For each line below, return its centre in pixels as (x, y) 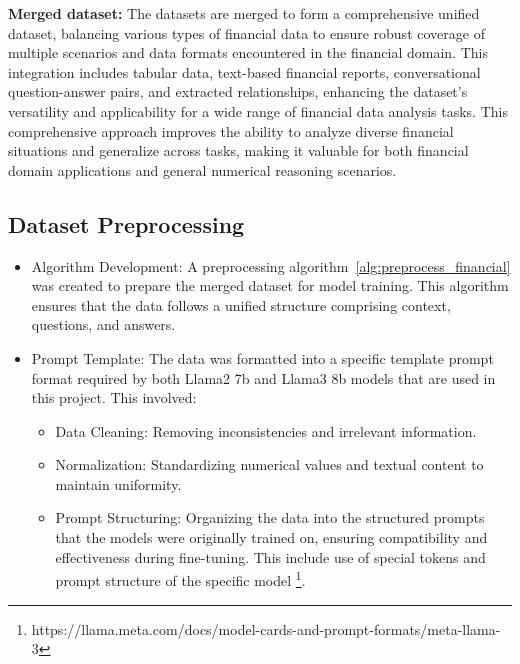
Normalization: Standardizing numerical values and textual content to (269, 464)
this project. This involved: (114, 397)
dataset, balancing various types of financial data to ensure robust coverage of (246, 32)
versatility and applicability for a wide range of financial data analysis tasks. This (258, 110)
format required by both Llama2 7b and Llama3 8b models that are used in (263, 377)
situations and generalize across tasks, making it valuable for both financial (238, 150)
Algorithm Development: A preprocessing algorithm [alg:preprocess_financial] (271, 265)
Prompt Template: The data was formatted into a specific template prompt (262, 357)
